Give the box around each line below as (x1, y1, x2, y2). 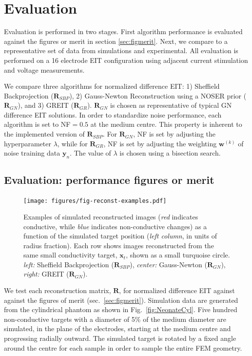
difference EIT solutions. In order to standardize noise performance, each (4, 109, 222, 119)
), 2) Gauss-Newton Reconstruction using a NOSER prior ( (69, 90, 247, 100)
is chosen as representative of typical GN (110, 100, 232, 110)
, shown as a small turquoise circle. (126, 250, 230, 260)
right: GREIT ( (23, 269, 69, 279)
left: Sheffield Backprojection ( (23, 259, 114, 269)
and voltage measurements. (4, 64, 85, 75)
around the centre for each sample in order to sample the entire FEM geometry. (4, 342, 242, 353)
